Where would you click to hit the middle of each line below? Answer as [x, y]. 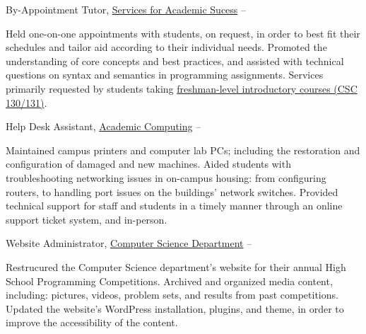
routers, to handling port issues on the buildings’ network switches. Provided [172, 191]
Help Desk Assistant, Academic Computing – [104, 126]
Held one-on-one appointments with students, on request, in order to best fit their [183, 33]
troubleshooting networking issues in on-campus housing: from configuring [166, 177]
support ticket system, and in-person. [87, 219]
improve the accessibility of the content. [92, 322]
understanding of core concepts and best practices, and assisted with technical [175, 61]
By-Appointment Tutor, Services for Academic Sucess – [126, 9]
